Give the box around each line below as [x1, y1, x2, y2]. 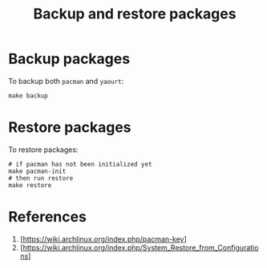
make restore [8, 181, 52, 189]
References [8, 208, 87, 226]
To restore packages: [8, 145, 79, 154]
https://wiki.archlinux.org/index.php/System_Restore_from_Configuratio [22, 242, 259, 252]
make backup [8, 91, 48, 100]
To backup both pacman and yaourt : [8, 76, 124, 86]
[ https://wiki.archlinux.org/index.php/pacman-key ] [19, 234, 187, 244]
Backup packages [8, 50, 131, 68]
